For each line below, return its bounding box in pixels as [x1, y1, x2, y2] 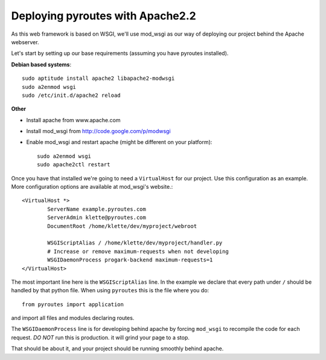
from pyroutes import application [22, 301, 124, 308]
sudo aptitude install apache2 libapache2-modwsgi [22, 75, 175, 82]
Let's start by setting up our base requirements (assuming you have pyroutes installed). [11, 50, 229, 57]
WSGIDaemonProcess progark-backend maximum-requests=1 [47, 257, 213, 263]
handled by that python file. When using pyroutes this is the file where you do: [11, 287, 209, 294]
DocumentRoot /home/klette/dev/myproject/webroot [47, 223, 197, 229]
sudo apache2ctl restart [37, 161, 110, 168]
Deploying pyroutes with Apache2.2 [11, 9, 196, 22]
